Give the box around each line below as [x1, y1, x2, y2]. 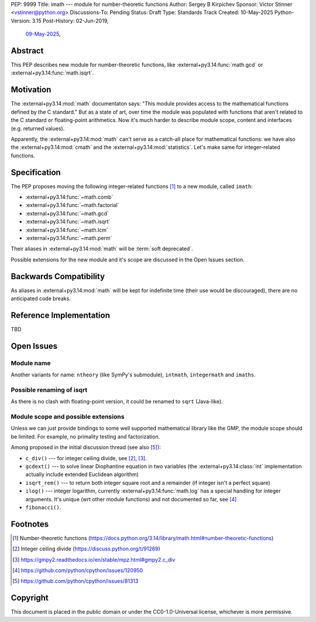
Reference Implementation [11, 310, 111, 320]
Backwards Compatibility [11, 271, 105, 281]
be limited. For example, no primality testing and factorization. [11, 433, 160, 440]
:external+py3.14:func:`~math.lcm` [25, 226, 108, 233]
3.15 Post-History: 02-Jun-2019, [32, 17, 109, 24]
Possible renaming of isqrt [11, 386, 88, 394]
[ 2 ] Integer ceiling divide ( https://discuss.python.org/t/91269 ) [12, 545, 160, 552]
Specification [11, 167, 61, 177]
